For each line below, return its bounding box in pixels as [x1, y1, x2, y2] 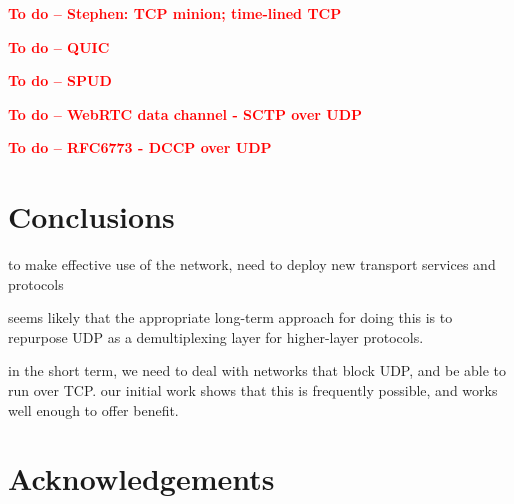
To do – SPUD [8, 70, 112, 91]
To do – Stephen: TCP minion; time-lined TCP [8, 3, 342, 23]
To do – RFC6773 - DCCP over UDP [8, 137, 272, 158]
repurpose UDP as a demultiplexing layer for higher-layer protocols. [8, 326, 424, 347]
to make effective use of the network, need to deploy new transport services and [8, 254, 496, 275]
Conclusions [8, 196, 175, 237]
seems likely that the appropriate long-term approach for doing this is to [8, 307, 453, 328]
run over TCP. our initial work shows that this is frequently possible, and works [8, 380, 498, 401]
